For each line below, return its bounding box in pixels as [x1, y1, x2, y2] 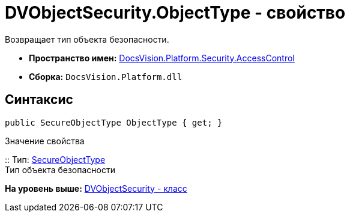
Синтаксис [5, 92, 73, 108]
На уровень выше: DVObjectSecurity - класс [5, 183, 187, 194]
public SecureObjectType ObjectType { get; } [5, 117, 223, 127]
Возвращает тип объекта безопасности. [5, 34, 169, 44]
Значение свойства [5, 135, 85, 146]
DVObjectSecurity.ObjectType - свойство [5, 2, 346, 23]
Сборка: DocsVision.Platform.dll [29, 71, 183, 82]
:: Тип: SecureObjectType [5, 154, 106, 165]
